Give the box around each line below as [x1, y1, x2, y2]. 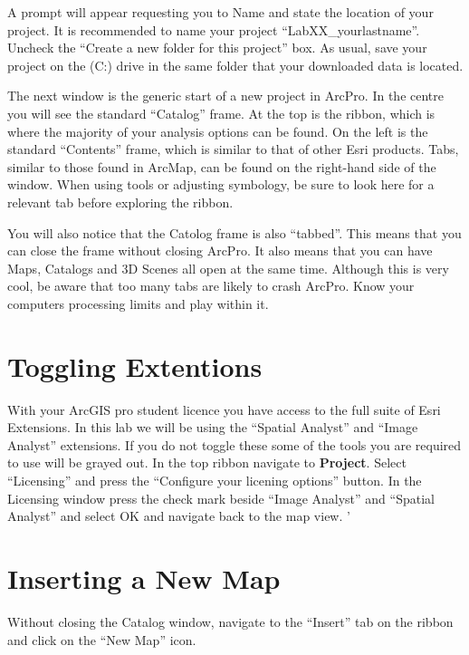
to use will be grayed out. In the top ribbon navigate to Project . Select [7, 453, 407, 472]
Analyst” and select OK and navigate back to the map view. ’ [7, 506, 350, 525]
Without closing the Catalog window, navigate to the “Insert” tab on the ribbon [7, 612, 454, 631]
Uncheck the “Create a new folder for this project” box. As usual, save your [7, 38, 427, 57]
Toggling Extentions [7, 347, 263, 384]
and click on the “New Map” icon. [7, 630, 196, 649]
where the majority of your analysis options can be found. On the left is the [7, 121, 428, 140]
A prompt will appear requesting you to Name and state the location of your [7, 3, 434, 21]
